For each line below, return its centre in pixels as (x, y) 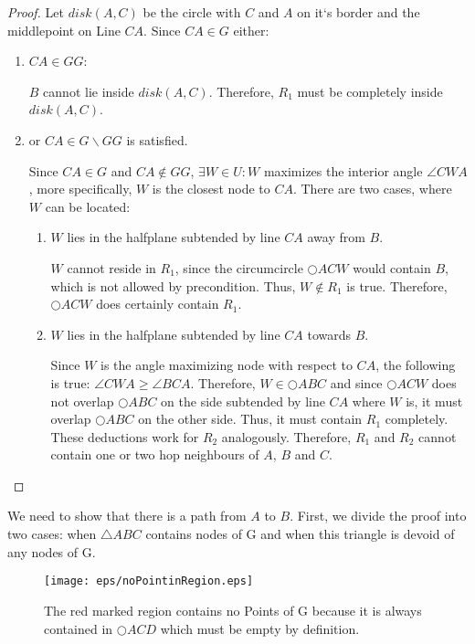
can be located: (88, 206)
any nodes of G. (52, 551)
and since (356, 382)
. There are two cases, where (372, 189)
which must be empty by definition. (260, 628)
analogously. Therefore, (286, 436)
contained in (79, 628)
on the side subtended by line (243, 401)
